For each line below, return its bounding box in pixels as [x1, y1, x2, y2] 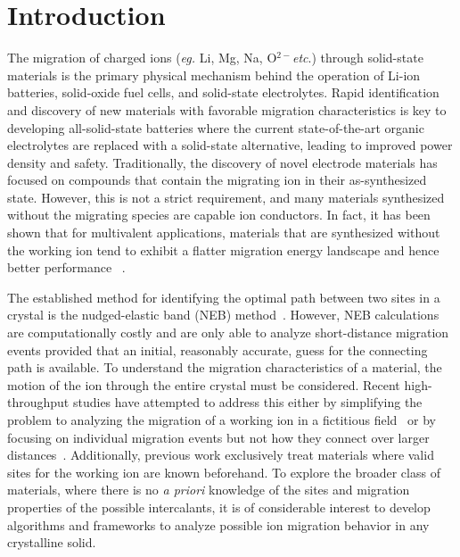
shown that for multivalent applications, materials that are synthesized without [7, 223, 440, 242]
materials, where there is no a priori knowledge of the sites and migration [7, 480, 410, 499]
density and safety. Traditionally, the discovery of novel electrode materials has [7, 153, 438, 171]
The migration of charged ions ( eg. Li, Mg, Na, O [7, 48, 277, 67]
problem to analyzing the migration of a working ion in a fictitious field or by [7, 411, 436, 428]
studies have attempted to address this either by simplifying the [72, 393, 423, 412]
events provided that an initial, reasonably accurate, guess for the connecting [7, 340, 428, 359]
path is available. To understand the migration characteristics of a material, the [7, 358, 442, 377]
